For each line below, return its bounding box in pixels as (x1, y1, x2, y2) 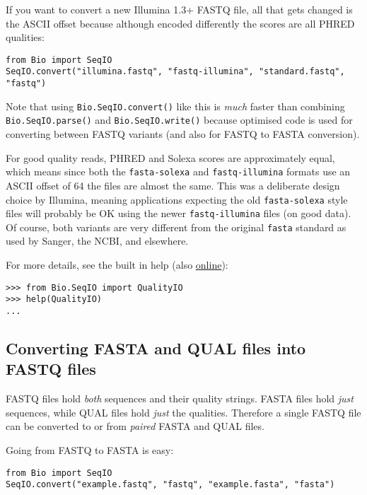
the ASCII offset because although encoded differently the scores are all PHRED (6, 16, 355, 30)
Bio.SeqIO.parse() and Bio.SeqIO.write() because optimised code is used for (6, 112, 353, 127)
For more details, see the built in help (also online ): (6, 257, 228, 272)
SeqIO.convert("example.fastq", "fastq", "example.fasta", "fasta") (6, 479, 335, 490)
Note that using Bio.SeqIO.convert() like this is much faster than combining (6, 98, 345, 113)
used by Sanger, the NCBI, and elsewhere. (6, 233, 189, 248)
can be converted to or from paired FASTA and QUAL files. (6, 419, 264, 433)
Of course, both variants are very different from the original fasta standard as (6, 219, 346, 234)
